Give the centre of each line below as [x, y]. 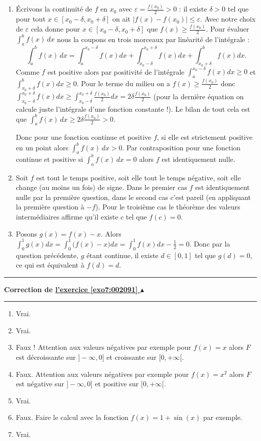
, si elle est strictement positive [205, 137]
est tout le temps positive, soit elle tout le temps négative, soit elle [139, 177]
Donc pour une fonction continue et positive [84, 137]
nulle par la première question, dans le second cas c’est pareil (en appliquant [133, 197]
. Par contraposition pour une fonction [181, 147]
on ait [121, 19]
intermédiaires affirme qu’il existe [67, 217]
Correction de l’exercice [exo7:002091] [71, 289]
